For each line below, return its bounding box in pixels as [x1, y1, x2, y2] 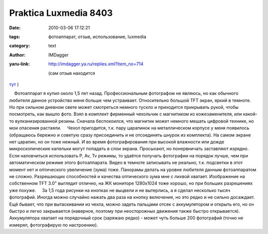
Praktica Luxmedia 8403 [9, 7, 113, 18]
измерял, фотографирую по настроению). [9, 222, 98, 228]
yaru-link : [9, 61, 30, 67]
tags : [9, 34, 20, 40]
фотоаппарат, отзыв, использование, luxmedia [48, 34, 146, 40]
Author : [9, 52, 26, 58]
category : [9, 43, 30, 49]
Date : [9, 25, 21, 31]
